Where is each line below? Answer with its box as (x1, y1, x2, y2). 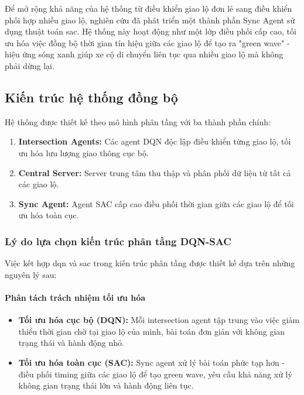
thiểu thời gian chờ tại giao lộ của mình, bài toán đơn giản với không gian (18, 325, 285, 337)
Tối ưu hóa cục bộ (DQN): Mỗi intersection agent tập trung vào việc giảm (18, 314, 300, 326)
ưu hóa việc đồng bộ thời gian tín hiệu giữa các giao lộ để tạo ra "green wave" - (5, 36, 290, 49)
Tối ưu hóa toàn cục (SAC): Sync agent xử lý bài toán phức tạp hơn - (18, 356, 285, 368)
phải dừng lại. (5, 59, 54, 71)
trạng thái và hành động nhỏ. (18, 336, 124, 349)
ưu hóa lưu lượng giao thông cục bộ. (18, 146, 149, 159)
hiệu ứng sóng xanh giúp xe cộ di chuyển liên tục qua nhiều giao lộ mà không (5, 48, 283, 60)
